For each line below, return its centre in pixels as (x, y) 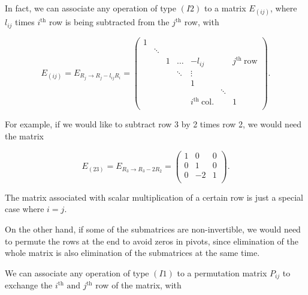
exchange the (29, 285)
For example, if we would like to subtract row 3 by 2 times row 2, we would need (153, 124)
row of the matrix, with (138, 285)
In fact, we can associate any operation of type (91, 8)
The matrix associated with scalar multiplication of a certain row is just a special (154, 197)
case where (25, 209)
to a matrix (225, 8)
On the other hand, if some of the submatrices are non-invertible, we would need (153, 229)
